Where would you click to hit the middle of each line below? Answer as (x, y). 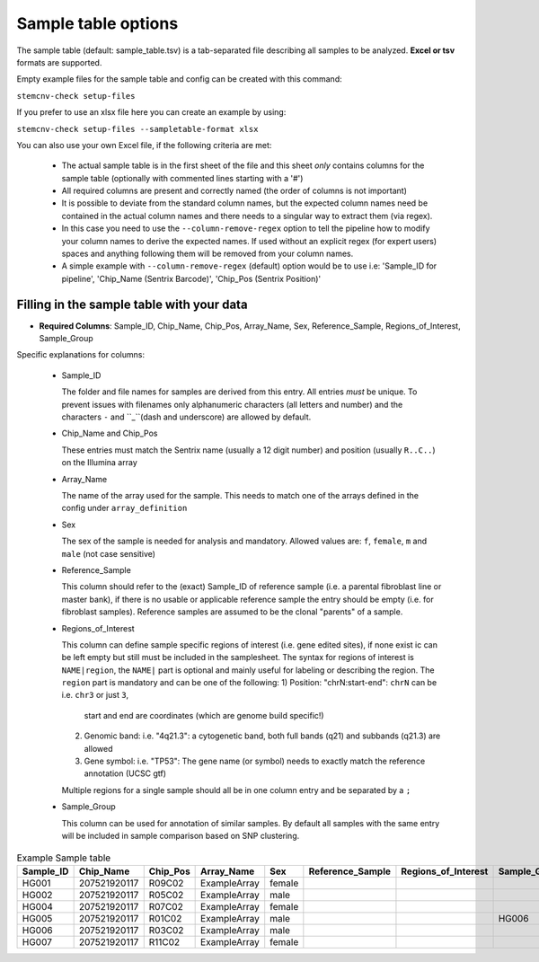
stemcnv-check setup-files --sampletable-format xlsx (137, 129)
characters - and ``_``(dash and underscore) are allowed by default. (186, 417)
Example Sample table (64, 858)
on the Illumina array (100, 463)
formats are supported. (59, 62)
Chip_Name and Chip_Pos (110, 433)
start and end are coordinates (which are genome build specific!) (204, 715)
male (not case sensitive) (109, 553)
